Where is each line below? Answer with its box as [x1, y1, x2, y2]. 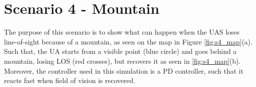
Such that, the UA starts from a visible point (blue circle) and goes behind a [4, 46, 237, 56]
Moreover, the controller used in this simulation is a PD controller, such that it [4, 65, 244, 76]
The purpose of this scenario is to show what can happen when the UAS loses [4, 27, 240, 37]
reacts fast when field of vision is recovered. [4, 75, 135, 86]
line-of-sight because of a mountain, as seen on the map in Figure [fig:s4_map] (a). [4, 36, 253, 46]
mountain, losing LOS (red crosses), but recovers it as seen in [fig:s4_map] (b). [4, 55, 241, 66]
